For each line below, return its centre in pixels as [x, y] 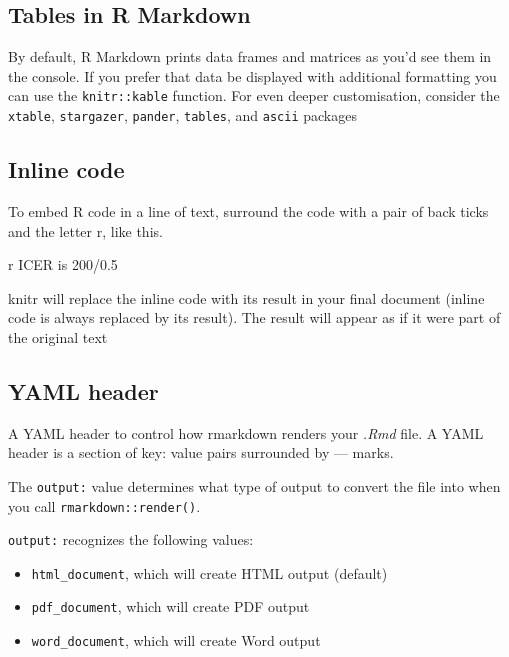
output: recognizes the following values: [131, 539]
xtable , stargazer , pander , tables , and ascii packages [182, 115]
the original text [58, 336]
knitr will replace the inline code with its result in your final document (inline [246, 297]
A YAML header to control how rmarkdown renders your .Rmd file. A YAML [246, 432]
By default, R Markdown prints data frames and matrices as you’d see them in [250, 56]
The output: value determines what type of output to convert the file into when [254, 485]
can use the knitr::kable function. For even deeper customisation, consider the [254, 95]
